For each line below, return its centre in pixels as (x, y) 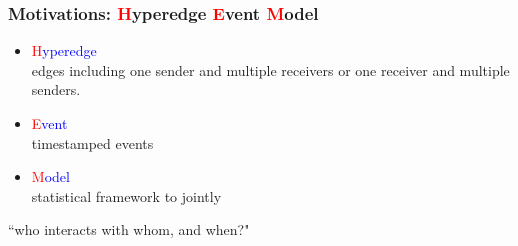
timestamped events (92, 142)
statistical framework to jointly (126, 195)
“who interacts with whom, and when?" (129, 229)
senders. (56, 89)
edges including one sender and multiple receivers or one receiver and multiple (270, 69)
